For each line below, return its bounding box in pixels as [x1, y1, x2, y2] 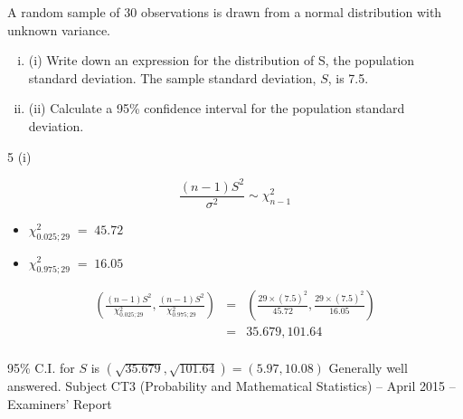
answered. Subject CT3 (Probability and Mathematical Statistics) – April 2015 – [7, 376, 456, 395]
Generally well [328, 358, 408, 377]
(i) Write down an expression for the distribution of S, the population [28, 51, 415, 70]
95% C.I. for [7, 358, 75, 377]
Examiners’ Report [7, 395, 112, 413]
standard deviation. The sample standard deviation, [28, 68, 317, 87]
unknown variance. [7, 20, 111, 39]
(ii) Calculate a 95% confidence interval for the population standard [28, 99, 405, 118]
